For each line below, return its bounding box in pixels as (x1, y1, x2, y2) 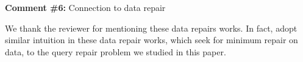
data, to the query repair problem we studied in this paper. (5, 45, 226, 58)
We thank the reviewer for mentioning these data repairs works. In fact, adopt (5, 21, 298, 34)
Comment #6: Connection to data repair (5, 1, 166, 13)
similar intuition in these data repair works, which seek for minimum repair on (5, 33, 298, 46)
